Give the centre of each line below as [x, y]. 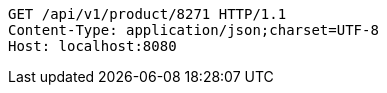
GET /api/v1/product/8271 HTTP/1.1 [147, 14]
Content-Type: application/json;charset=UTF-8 [193, 30]
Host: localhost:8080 [92, 46]
